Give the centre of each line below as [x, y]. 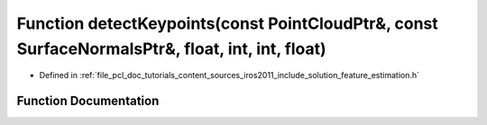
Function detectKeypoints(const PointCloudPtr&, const [228, 23]
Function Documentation [88, 101]
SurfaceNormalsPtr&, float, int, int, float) [171, 49]
